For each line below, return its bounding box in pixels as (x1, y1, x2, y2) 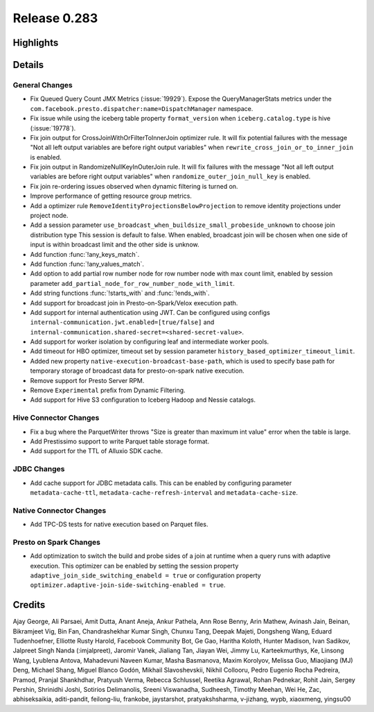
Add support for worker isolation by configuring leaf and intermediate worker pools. (30, 337, 269, 346)
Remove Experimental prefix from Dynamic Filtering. (30, 386, 186, 395)
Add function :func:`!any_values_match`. (30, 260, 145, 268)
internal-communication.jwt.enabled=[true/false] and (30, 318, 215, 326)
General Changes (12, 80, 73, 90)
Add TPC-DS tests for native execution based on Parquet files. (30, 520, 208, 529)
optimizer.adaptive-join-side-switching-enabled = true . (30, 581, 226, 589)
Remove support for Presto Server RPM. (30, 376, 145, 384)
